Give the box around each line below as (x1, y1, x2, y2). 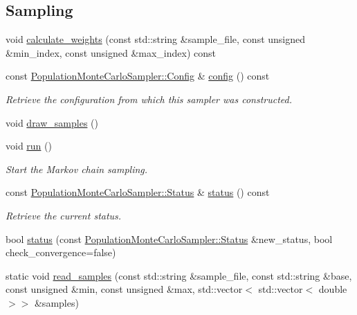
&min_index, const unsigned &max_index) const (6, 45, 216, 60)
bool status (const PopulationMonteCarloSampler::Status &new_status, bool (6, 231, 333, 246)
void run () (6, 138, 52, 153)
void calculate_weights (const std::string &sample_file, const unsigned (6, 32, 306, 46)
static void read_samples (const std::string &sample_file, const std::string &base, (6, 268, 352, 282)
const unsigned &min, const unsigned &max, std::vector (6, 282, 243, 296)
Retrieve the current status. (6, 208, 122, 222)
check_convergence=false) (6, 245, 116, 260)
